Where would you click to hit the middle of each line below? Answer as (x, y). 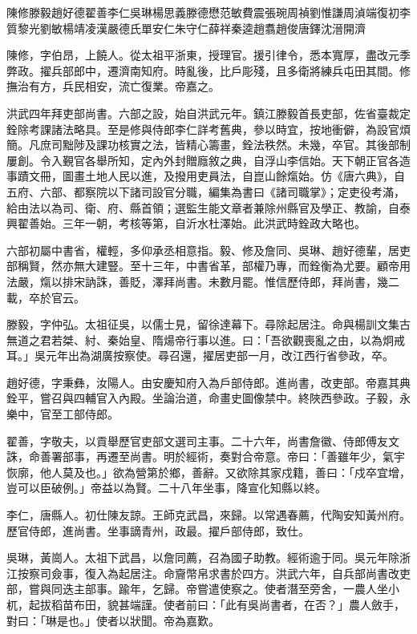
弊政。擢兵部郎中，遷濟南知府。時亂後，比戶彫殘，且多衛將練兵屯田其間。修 (208, 70)
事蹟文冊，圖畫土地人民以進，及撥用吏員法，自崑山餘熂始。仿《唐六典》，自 (206, 176)
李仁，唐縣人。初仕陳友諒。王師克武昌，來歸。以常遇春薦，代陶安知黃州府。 (208, 515)
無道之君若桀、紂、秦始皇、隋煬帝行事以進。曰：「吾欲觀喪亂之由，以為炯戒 (206, 339)
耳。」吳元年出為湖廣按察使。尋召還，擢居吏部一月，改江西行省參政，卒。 (200, 355)
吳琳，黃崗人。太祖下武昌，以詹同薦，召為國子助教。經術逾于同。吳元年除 (203, 557)
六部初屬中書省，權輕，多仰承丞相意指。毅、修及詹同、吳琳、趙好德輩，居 (203, 250)
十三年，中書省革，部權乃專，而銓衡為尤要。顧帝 (270, 266)
